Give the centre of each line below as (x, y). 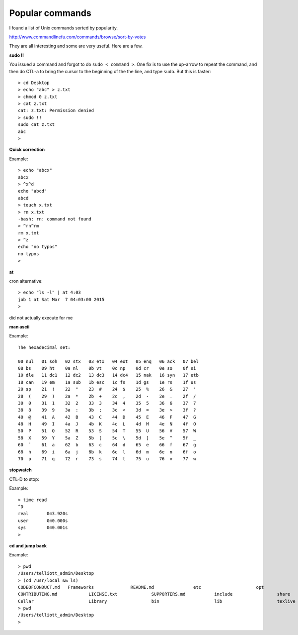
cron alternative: (26, 281)
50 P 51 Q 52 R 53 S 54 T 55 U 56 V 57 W (107, 431)
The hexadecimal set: (44, 347)
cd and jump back (28, 545)
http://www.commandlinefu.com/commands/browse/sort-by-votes (77, 37)
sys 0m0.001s (43, 528)
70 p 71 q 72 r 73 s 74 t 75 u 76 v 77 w (107, 459)
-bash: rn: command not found (55, 219)
